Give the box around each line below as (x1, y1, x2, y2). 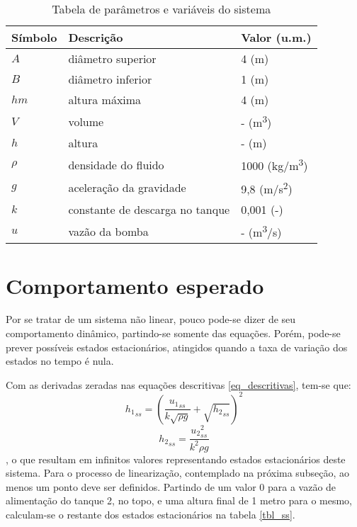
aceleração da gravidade (68, 179, 186, 196)
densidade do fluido (68, 156, 164, 173)
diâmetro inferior (68, 71, 152, 87)
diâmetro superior (68, 50, 157, 67)
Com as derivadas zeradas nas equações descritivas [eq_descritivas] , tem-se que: (6, 377, 351, 392)
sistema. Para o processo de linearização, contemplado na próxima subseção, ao (6, 465, 349, 480)
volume (68, 113, 104, 130)
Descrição (68, 29, 123, 45)
